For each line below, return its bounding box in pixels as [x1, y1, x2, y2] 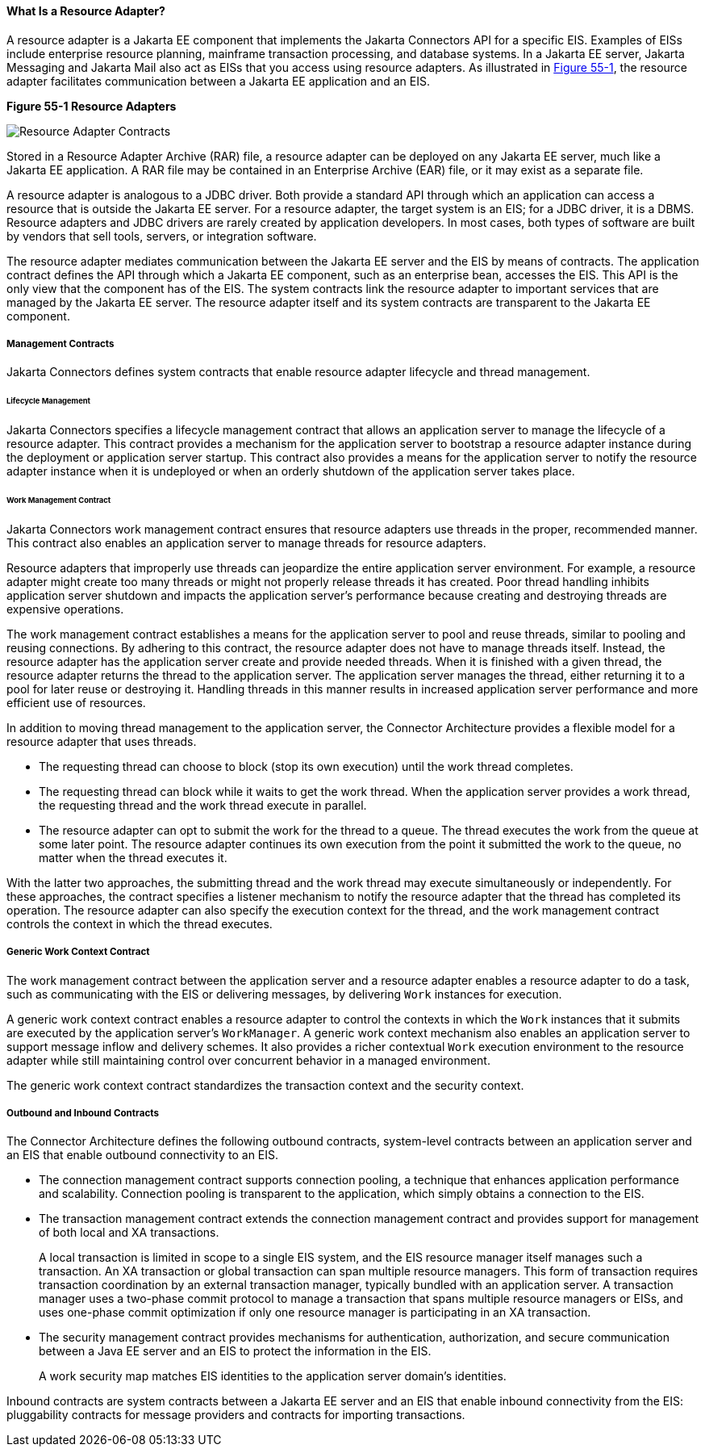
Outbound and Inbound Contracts [6, 1107, 159, 1119]
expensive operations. [6, 601, 124, 616]
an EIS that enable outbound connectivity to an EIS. [6, 1148, 279, 1162]
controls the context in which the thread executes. [6, 916, 273, 931]
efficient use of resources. [6, 695, 146, 710]
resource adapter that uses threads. [6, 734, 197, 748]
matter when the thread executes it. [39, 850, 227, 865]
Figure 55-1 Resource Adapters [6, 98, 177, 113]
